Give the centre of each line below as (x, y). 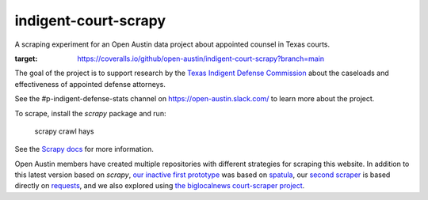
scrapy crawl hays (64, 131)
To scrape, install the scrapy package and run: (90, 113)
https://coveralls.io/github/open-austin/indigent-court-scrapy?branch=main (201, 58)
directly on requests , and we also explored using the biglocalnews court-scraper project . (160, 186)
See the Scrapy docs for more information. (84, 149)
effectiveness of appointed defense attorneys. (90, 84)
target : (26, 58)
